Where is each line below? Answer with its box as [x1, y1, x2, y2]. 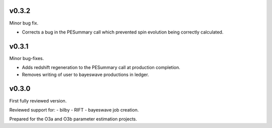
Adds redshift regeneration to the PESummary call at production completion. [22, 64, 181, 70]
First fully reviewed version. [9, 97, 67, 103]
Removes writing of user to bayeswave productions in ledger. [22, 71, 149, 77]
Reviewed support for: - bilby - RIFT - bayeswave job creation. [9, 106, 139, 112]
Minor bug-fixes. [9, 55, 44, 61]
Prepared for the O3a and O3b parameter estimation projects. [9, 116, 137, 122]
